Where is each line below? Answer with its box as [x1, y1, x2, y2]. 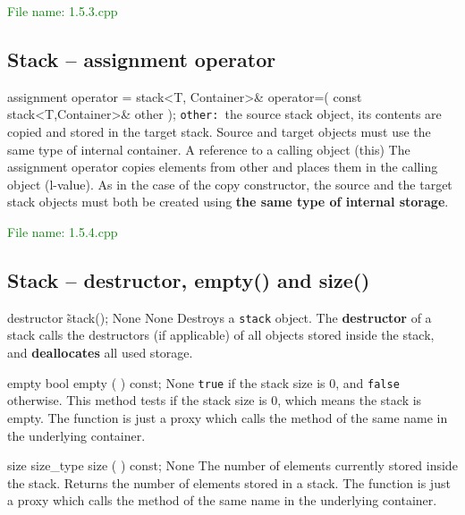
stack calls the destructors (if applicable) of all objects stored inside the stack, [7, 325, 435, 344]
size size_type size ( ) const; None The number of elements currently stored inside [7, 456, 458, 475]
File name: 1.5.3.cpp [7, 2, 118, 20]
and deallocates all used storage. [7, 343, 193, 362]
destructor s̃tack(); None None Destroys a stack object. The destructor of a [7, 308, 432, 326]
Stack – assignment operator [7, 45, 276, 72]
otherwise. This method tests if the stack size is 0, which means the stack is [7, 391, 422, 409]
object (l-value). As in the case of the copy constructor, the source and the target [7, 174, 452, 193]
